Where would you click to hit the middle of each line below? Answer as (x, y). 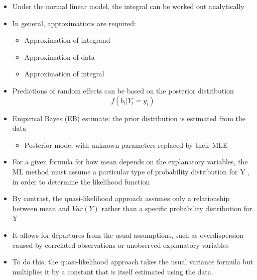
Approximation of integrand (67, 40)
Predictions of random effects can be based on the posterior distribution (123, 90)
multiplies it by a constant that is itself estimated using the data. (113, 271)
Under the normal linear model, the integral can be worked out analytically (128, 6)
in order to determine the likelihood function (81, 181)
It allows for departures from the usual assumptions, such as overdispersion (128, 235)
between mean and (41, 208)
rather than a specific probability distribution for (177, 208)
